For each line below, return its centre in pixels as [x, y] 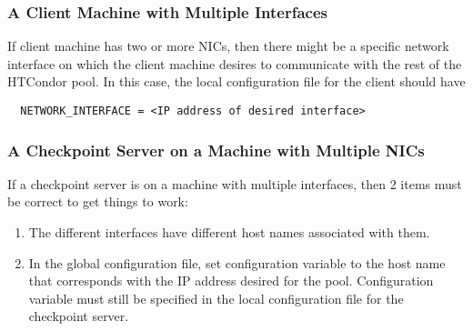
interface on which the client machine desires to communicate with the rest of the [235, 63]
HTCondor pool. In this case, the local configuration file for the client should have [236, 81]
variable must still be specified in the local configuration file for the [216, 298]
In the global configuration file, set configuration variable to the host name [237, 262]
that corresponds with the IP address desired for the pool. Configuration [231, 281]
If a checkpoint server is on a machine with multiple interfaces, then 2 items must [235, 183]
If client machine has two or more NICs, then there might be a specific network [228, 46]
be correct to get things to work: [98, 201]
